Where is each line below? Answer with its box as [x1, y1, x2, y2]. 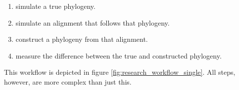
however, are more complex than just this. [4, 76, 132, 87]
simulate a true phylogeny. [15, 1, 96, 11]
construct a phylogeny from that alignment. [15, 34, 148, 44]
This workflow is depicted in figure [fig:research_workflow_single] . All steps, [4, 67, 236, 77]
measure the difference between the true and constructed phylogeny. [15, 50, 222, 60]
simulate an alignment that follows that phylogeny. [15, 17, 170, 28]
